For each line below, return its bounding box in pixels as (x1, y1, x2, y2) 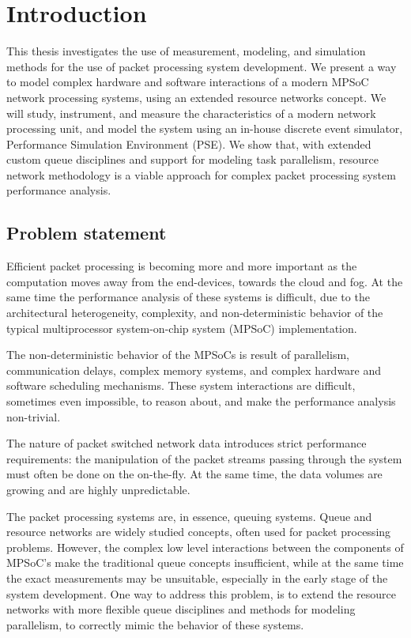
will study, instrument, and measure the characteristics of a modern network (6, 104, 376, 121)
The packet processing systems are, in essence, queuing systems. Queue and (6, 508, 372, 524)
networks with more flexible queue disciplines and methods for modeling (6, 601, 356, 617)
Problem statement (6, 221, 167, 245)
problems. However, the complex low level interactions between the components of (6, 538, 404, 555)
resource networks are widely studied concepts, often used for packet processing (6, 523, 391, 540)
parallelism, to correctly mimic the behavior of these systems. (6, 616, 304, 632)
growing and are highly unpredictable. (6, 481, 190, 497)
